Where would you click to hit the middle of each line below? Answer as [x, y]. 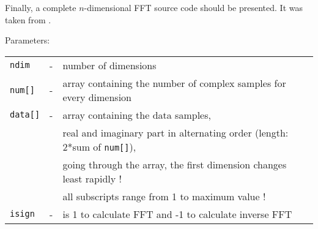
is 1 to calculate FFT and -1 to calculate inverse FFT [177, 214]
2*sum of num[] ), [99, 146]
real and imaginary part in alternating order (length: [176, 132]
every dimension [97, 97]
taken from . [28, 19]
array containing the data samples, [137, 114]
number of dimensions [109, 65]
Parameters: [28, 40]
